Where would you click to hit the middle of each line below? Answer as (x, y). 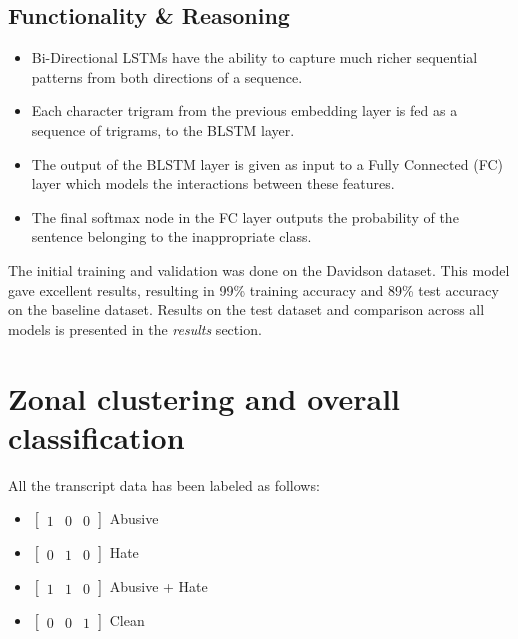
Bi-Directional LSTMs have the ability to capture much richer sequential (254, 57)
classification (96, 436)
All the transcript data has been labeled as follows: (164, 484)
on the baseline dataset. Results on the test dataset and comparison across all (246, 309)
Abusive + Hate (158, 586)
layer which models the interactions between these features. (213, 183)
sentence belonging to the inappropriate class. (171, 236)
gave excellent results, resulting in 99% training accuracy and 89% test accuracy (253, 289)
